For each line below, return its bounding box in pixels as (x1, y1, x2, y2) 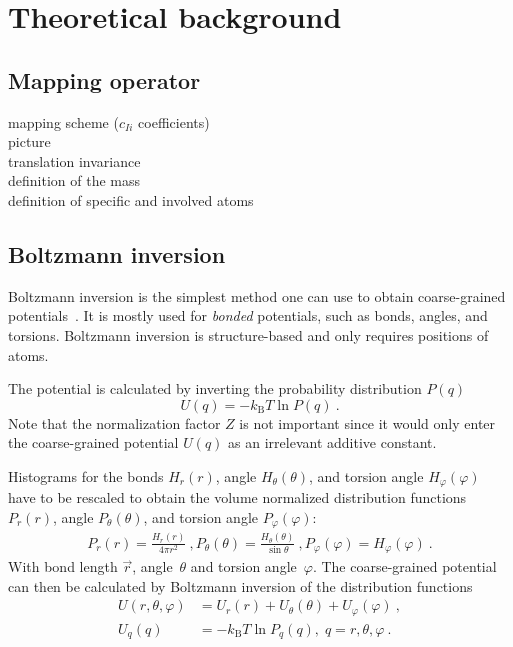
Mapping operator (8, 64, 201, 95)
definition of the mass (8, 170, 140, 191)
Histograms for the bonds (8, 465, 164, 486)
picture (8, 131, 51, 152)
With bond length (8, 556, 118, 577)
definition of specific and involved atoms (8, 189, 254, 210)
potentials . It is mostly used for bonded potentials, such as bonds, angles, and (8, 305, 488, 326)
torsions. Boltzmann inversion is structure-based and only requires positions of (8, 324, 489, 345)
